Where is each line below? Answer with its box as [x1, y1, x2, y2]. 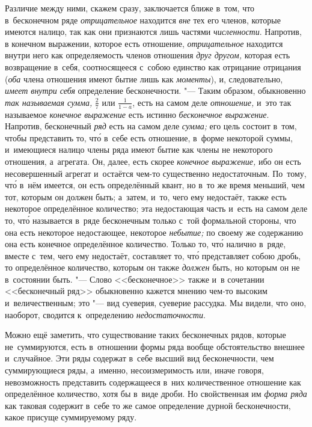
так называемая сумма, [5, 96, 93, 108]
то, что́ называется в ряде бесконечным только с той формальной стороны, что [5, 213, 296, 226]
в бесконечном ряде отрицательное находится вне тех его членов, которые [5, 13, 281, 26]
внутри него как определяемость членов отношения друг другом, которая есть [5, 49, 290, 61]
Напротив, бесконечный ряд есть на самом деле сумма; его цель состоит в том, [5, 120, 297, 132]
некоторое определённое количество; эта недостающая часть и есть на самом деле [5, 202, 308, 215]
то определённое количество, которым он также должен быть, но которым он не [5, 261, 300, 274]
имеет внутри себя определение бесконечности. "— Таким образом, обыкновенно [5, 84, 306, 97]
